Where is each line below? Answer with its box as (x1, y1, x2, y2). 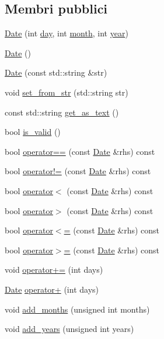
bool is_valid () (5, 126, 61, 138)
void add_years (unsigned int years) (5, 323, 134, 335)
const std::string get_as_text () (5, 106, 119, 118)
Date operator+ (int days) (5, 283, 99, 295)
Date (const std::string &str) (5, 66, 107, 79)
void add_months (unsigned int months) (5, 303, 150, 315)
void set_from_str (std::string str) (5, 86, 128, 98)
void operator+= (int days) (5, 263, 103, 276)
